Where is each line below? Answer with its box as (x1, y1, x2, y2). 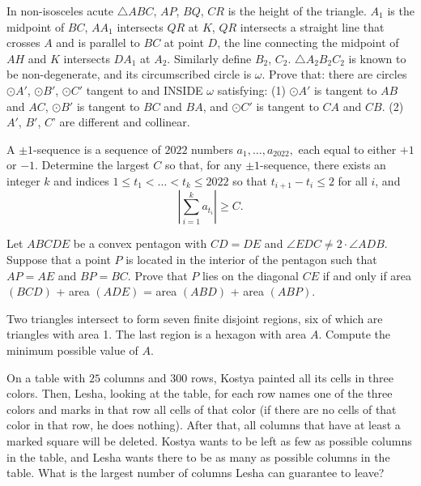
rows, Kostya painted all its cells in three (190, 369, 394, 386)
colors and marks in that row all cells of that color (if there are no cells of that (6, 400, 397, 417)
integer (6, 172, 40, 189)
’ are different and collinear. (53, 113, 190, 130)
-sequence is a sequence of (33, 140, 161, 157)
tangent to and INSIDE (86, 81, 203, 98)
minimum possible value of (6, 341, 138, 358)
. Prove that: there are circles (262, 66, 407, 83)
